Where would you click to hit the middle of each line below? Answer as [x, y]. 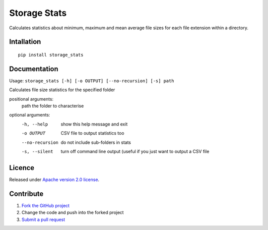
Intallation [25, 42]
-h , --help [35, 124]
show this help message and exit [94, 124]
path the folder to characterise [53, 106]
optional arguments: [30, 115]
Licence [22, 168]
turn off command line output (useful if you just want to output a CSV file [135, 151]
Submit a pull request [43, 219]
